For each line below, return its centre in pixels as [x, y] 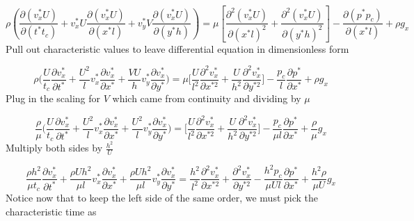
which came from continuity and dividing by [207, 98]
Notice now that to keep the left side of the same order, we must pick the [162, 198]
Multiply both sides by [54, 148]
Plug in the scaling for [53, 98]
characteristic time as [51, 211]
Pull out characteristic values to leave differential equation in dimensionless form [177, 48]
